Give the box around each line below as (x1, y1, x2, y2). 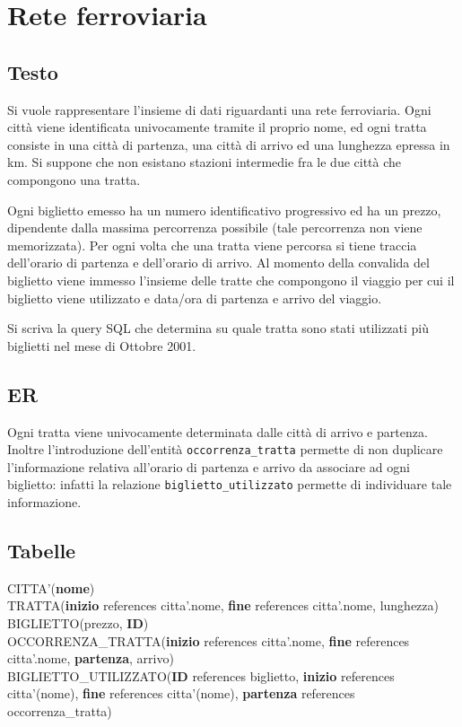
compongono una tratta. (7, 170, 141, 188)
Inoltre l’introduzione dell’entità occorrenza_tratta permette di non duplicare (7, 440, 443, 459)
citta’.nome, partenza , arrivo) (7, 649, 174, 668)
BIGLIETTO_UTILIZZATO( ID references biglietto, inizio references (7, 666, 395, 685)
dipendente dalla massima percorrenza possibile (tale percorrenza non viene (7, 218, 423, 237)
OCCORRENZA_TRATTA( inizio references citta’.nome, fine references (7, 631, 410, 650)
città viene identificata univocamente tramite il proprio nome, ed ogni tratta (7, 118, 427, 136)
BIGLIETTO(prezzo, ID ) (7, 613, 149, 632)
